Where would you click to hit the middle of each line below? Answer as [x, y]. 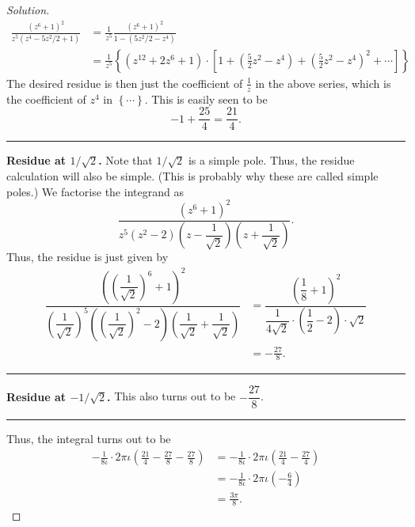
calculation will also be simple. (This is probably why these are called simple [192, 175]
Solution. [28, 9]
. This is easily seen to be [206, 99]
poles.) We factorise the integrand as [95, 191]
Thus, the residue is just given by [88, 257]
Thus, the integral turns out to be [89, 439]
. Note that [126, 160]
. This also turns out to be [171, 396]
